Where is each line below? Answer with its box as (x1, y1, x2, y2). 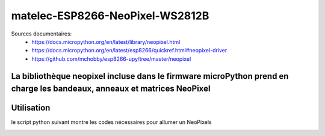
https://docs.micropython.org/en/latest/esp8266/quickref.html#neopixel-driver (31, 47, 227, 54)
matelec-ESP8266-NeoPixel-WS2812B (11, 9, 209, 22)
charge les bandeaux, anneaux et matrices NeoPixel (11, 84, 211, 94)
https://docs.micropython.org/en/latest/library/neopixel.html (31, 38, 181, 45)
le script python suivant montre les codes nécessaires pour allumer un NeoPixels (11, 119, 212, 126)
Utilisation (11, 103, 51, 113)
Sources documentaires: (11, 30, 72, 37)
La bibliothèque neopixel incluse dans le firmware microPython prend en (11, 71, 289, 81)
